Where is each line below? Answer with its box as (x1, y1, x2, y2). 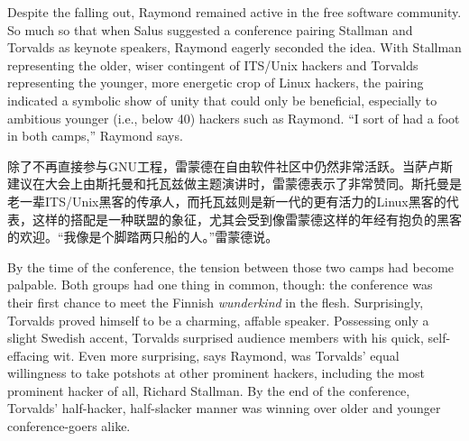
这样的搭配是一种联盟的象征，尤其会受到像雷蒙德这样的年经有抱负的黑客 (32, 209, 462, 228)
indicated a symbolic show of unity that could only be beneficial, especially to (7, 90, 437, 109)
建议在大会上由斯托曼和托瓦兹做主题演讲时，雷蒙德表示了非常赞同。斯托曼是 (7, 174, 462, 193)
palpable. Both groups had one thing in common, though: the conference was (7, 275, 433, 294)
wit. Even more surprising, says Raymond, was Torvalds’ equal (52, 345, 400, 364)
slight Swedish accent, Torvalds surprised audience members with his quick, (7, 328, 424, 347)
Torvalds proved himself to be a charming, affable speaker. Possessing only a (7, 310, 429, 329)
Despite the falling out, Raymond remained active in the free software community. (7, 3, 462, 21)
